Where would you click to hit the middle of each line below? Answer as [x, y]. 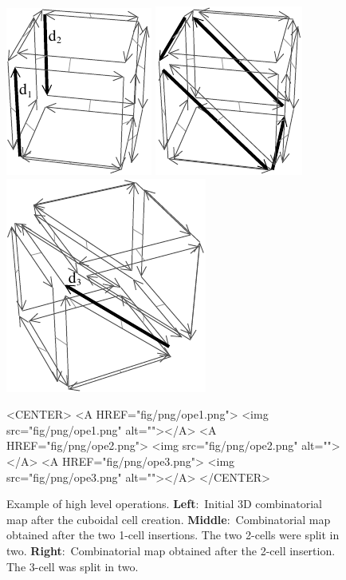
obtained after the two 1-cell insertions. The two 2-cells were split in [173, 535]
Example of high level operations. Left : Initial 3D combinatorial [164, 504]
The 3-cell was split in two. [73, 566]
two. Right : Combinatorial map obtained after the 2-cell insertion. [171, 550]
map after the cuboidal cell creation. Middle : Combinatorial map [169, 519]
